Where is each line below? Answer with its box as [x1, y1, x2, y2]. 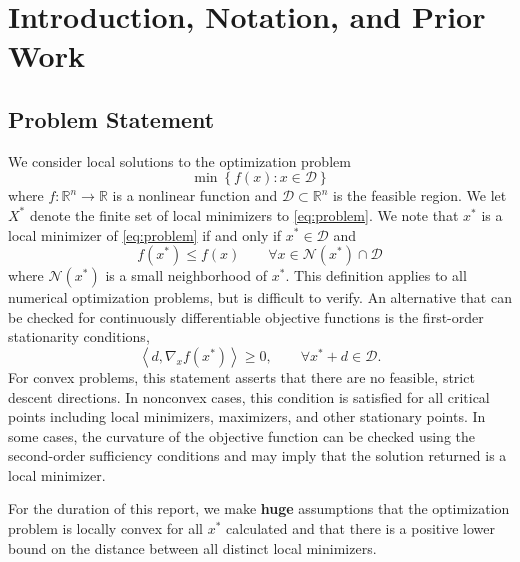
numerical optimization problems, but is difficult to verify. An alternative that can [8, 287, 512, 308]
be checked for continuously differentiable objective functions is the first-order [8, 306, 484, 327]
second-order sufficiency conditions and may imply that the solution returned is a [8, 445, 507, 466]
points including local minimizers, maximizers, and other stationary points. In [8, 406, 486, 427]
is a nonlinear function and [112, 185, 278, 206]
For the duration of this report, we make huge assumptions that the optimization [8, 498, 510, 519]
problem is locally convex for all [8, 518, 203, 539]
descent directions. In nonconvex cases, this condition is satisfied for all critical [8, 386, 490, 407]
